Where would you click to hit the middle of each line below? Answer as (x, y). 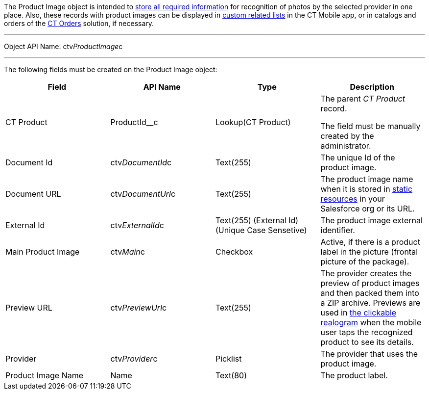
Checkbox (234, 252)
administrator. (346, 146)
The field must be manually (370, 126)
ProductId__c (134, 122)
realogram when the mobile (371, 322)
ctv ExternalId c (137, 225)
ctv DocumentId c (141, 162)
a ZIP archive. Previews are (370, 303)
